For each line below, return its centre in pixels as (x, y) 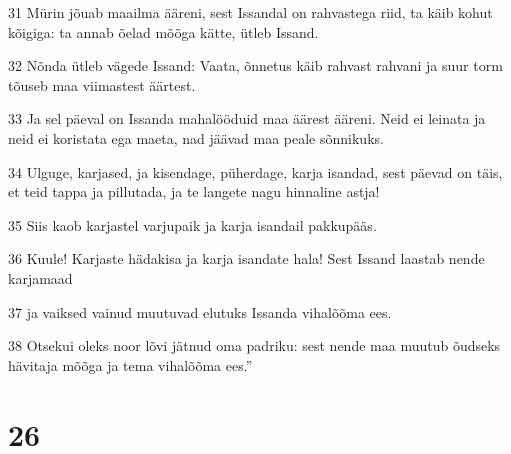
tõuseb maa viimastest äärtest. (102, 84)
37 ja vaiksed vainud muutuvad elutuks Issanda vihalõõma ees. (200, 311)
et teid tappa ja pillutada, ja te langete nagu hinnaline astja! (194, 191)
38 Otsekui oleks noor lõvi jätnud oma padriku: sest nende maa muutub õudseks (254, 345)
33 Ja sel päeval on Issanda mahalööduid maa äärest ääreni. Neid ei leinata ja (247, 118)
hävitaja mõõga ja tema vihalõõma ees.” (130, 364)
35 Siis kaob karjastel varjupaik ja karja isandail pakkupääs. (192, 224)
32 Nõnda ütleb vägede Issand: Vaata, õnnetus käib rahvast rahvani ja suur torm (255, 65)
